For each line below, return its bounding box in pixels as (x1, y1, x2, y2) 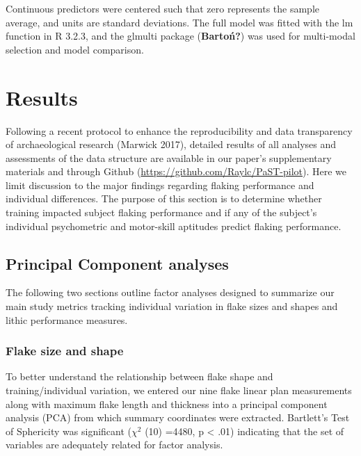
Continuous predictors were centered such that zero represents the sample (6, 1, 320, 15)
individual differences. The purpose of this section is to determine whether (6, 191, 322, 206)
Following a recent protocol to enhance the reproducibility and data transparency (6, 123, 353, 138)
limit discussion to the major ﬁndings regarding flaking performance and (6, 177, 314, 192)
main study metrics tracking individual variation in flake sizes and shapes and (6, 299, 338, 313)
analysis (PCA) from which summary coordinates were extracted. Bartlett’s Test (6, 410, 350, 425)
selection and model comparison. (6, 42, 144, 56)
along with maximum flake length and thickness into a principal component (6, 396, 328, 411)
